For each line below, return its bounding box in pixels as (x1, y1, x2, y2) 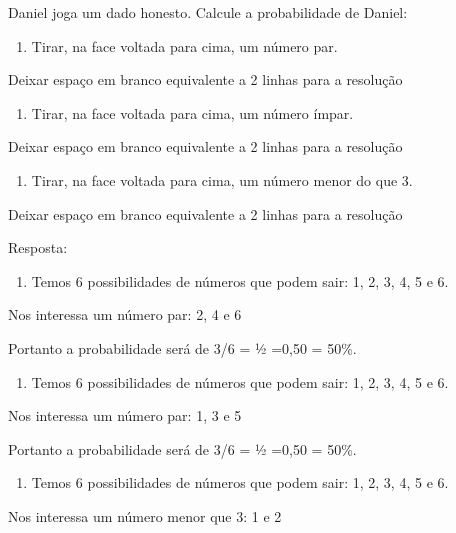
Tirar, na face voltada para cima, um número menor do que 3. (31, 169, 413, 190)
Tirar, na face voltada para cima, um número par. (31, 35, 338, 56)
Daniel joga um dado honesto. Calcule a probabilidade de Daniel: (8, 2, 408, 22)
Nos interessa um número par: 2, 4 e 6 (8, 304, 242, 325)
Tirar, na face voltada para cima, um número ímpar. (31, 102, 354, 123)
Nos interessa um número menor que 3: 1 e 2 (8, 505, 282, 526)
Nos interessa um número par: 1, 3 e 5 (8, 405, 242, 426)
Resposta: (8, 237, 68, 258)
